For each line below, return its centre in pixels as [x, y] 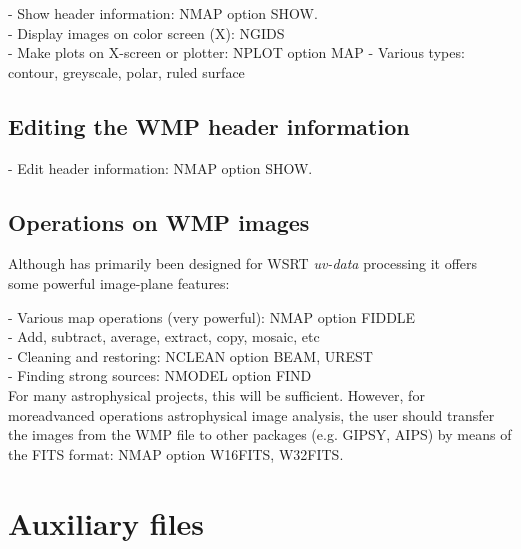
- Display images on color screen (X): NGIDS [146, 32]
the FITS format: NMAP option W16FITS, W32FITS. [176, 453]
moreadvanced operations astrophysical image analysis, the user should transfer [251, 414]
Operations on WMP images [159, 221]
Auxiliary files [106, 522]
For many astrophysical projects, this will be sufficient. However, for [216, 394]
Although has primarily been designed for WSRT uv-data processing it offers [243, 263]
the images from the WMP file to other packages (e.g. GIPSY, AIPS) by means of [260, 434]
